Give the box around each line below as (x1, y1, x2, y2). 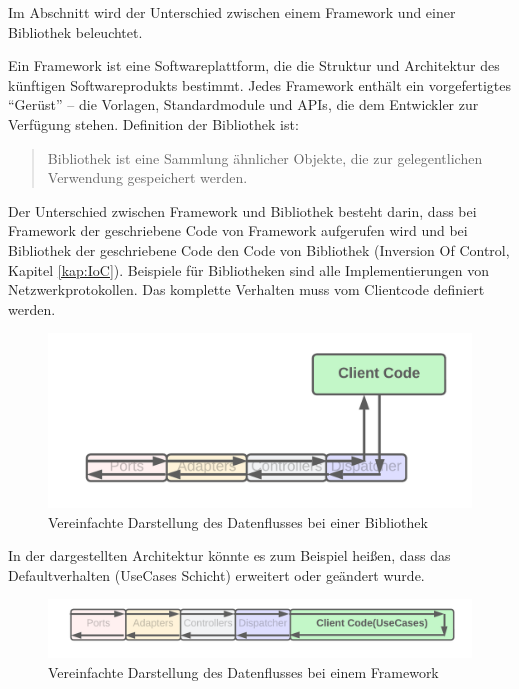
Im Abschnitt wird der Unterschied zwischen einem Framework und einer (8, 2, 456, 22)
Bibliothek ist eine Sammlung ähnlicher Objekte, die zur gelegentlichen (47, 147, 483, 168)
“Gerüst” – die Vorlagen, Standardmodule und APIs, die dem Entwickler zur (8, 94, 479, 115)
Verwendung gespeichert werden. (47, 167, 248, 188)
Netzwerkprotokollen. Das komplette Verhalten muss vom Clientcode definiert (8, 279, 485, 300)
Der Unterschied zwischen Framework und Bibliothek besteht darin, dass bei (8, 200, 477, 221)
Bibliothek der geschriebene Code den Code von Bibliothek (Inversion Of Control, (8, 239, 510, 260)
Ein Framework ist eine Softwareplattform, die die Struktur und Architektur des (8, 55, 500, 76)
